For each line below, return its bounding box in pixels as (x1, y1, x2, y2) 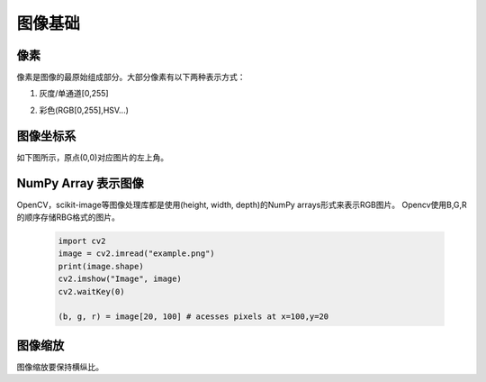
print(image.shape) (58, 261, 144, 271)
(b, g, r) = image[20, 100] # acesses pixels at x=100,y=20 (58, 312, 329, 322)
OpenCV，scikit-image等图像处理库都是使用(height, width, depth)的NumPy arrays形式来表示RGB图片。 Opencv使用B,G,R (16, 199, 467, 210)
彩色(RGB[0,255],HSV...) (39, 105, 130, 115)
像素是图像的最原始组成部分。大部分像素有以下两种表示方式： (16, 72, 246, 83)
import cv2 (58, 236, 106, 247)
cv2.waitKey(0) (58, 286, 125, 296)
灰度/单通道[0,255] (39, 88, 109, 99)
